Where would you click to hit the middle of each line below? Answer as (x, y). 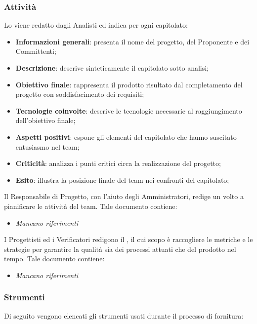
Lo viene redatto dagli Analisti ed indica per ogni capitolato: (96, 25)
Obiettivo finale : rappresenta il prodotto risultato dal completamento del (129, 84)
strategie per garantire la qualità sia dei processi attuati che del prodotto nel (120, 249)
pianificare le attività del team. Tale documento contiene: (91, 206)
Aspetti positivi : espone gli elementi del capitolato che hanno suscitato (126, 137)
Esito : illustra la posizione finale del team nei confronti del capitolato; (122, 180)
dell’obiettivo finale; (45, 120)
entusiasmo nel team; (47, 146)
